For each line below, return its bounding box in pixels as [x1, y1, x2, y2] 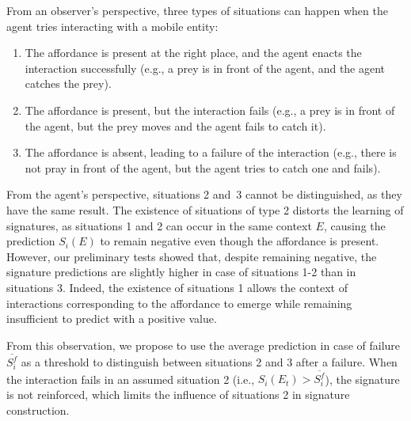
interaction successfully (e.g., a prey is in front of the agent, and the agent [25, 59, 386, 76]
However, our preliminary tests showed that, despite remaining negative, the [6, 248, 377, 264]
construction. [6, 401, 70, 418]
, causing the [323, 217, 386, 233]
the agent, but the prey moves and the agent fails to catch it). [25, 117, 326, 134]
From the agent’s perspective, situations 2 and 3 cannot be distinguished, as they [6, 186, 402, 203]
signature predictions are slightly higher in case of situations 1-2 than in [6, 264, 356, 280]
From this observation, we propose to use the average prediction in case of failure [6, 336, 401, 353]
